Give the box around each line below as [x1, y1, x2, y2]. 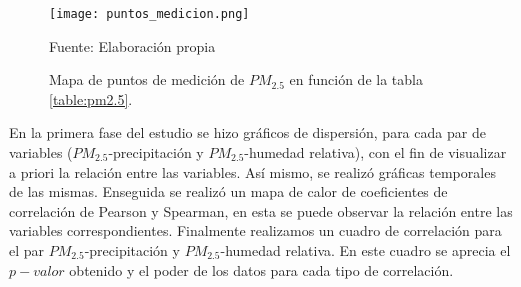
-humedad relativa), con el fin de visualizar [244, 142, 507, 163]
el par [9, 240, 45, 260]
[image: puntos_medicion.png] [49, 7, 250, 21]
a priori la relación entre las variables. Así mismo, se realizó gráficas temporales [9, 161, 496, 182]
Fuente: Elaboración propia [49, 35, 216, 56]
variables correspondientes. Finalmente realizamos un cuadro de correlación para [9, 220, 502, 241]
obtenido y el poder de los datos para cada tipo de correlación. [69, 259, 454, 280]
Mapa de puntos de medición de [49, 69, 245, 90]
